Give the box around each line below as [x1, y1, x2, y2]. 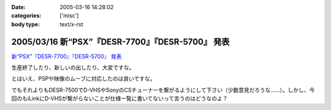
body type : [11, 20, 40, 28]
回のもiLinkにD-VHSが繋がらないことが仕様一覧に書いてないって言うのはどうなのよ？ [11, 95, 228, 102]
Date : [11, 4, 26, 10]
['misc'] [59, 12, 79, 20]
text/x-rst [59, 20, 83, 28]
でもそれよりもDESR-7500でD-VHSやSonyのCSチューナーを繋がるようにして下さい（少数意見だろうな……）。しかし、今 [11, 86, 315, 94]
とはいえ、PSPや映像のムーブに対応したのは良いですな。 [11, 75, 156, 82]
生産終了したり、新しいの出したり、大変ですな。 [11, 64, 135, 71]
